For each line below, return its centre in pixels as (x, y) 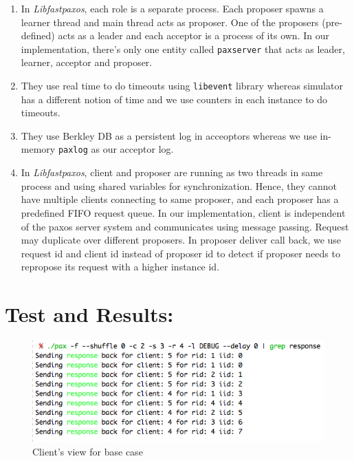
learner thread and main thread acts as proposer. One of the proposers (170, 22)
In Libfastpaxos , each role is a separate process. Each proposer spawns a (172, 8)
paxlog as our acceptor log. (116, 149)
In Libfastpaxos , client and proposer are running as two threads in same (172, 172)
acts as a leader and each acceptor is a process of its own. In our (193, 35)
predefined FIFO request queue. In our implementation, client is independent (183, 212)
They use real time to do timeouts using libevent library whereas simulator (182, 86)
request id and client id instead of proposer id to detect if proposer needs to (180, 253)
